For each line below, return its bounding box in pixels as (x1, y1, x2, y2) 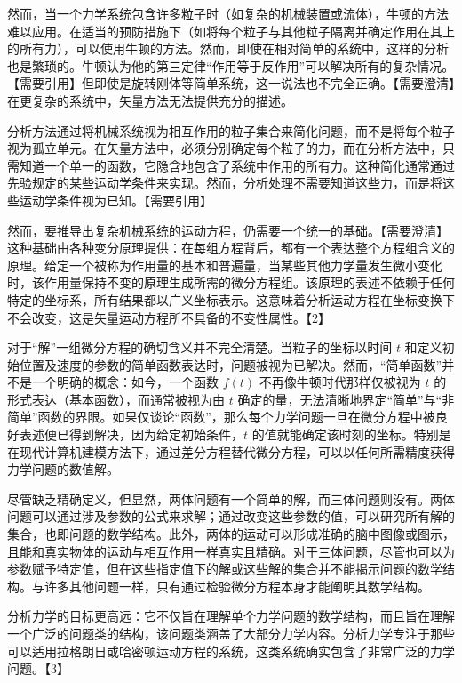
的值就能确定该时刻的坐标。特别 (251, 425, 439, 444)
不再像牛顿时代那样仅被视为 (259, 373, 421, 391)
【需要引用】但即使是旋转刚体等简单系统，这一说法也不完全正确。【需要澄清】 (7, 74, 455, 92)
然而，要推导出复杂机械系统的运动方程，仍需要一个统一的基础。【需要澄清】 (7, 221, 449, 239)
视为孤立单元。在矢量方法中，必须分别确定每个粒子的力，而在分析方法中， (7, 139, 442, 157)
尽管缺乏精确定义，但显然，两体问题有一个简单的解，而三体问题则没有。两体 (7, 489, 455, 508)
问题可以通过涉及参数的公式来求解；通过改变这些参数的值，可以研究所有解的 (7, 507, 455, 526)
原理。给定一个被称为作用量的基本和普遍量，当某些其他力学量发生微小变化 (7, 255, 442, 274)
